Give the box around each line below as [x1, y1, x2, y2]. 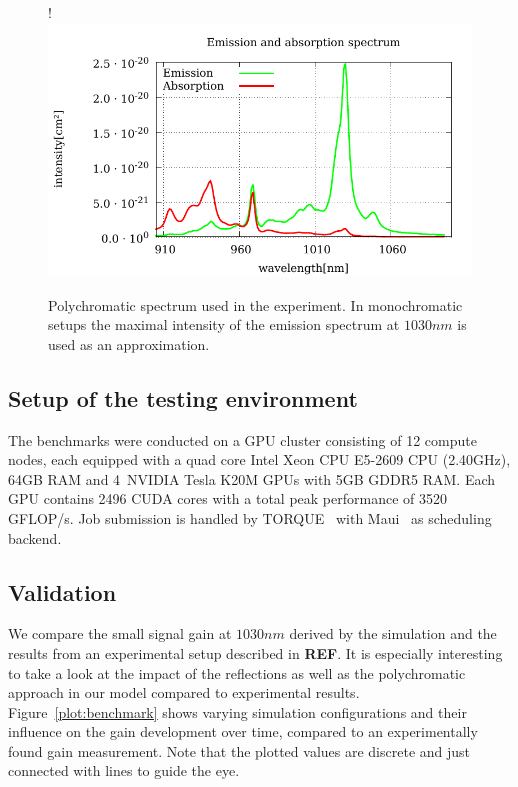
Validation [8, 576, 117, 607]
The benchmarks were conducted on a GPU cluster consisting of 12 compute [8, 429, 477, 450]
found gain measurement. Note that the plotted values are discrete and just [8, 740, 471, 761]
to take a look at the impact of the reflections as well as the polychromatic [8, 662, 466, 683]
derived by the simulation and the [289, 623, 497, 644]
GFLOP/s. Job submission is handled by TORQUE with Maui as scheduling [8, 507, 492, 528]
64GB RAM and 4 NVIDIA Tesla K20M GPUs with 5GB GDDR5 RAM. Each [8, 468, 496, 489]
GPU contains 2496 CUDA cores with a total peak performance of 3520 [8, 488, 448, 509]
